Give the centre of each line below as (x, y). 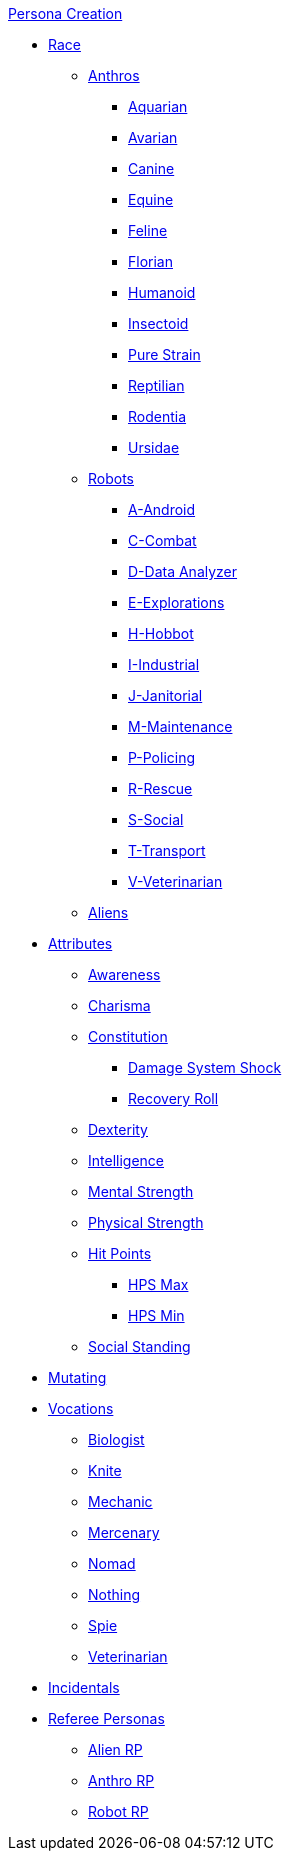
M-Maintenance (180, 726)
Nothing (114, 1594)
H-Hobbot (161, 633)
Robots (111, 478)
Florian (150, 261)
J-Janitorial (165, 695)
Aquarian (158, 106)
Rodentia (157, 416)
